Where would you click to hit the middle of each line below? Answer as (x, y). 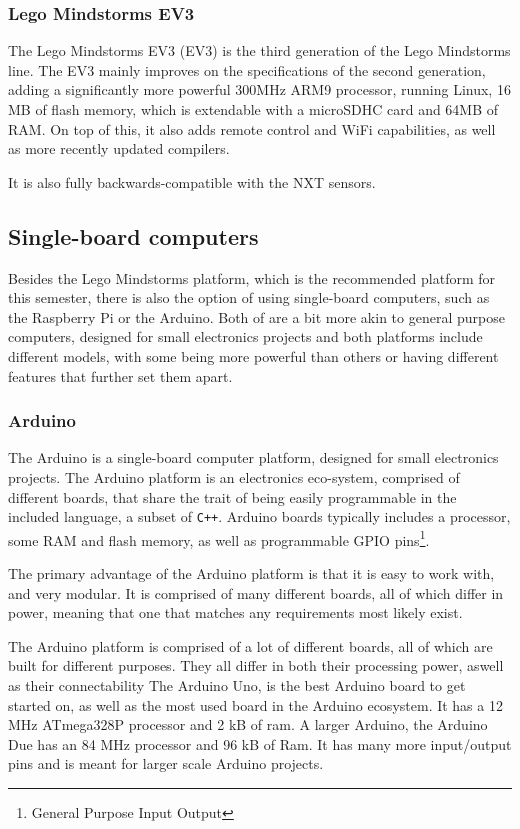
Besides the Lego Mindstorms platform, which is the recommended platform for (252, 277)
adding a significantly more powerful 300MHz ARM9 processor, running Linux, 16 (259, 89)
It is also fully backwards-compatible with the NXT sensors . (192, 181)
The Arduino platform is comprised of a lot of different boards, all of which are (250, 645)
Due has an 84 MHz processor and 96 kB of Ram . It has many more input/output (260, 743)
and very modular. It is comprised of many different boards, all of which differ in (256, 592)
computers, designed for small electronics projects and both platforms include (245, 336)
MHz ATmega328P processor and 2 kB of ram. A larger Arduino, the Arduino (248, 724)
